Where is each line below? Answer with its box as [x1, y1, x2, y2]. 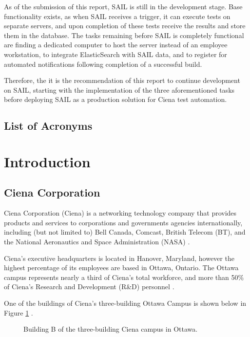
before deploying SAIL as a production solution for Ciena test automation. [4, 94, 227, 104]
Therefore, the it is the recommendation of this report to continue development [4, 75, 240, 85]
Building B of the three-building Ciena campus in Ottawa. [23, 324, 198, 334]
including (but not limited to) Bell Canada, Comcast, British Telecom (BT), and [4, 227, 246, 237]
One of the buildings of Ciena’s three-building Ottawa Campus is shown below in [4, 298, 247, 308]
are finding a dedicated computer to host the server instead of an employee [4, 40, 228, 50]
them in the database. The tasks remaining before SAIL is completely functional [4, 30, 244, 40]
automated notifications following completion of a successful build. [4, 59, 202, 69]
